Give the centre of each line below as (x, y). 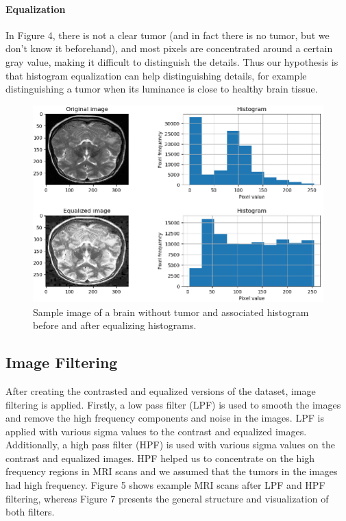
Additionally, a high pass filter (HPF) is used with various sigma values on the (170, 445)
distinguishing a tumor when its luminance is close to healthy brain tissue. (162, 89)
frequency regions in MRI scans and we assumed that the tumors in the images (172, 471)
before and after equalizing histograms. (115, 325)
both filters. (30, 512)
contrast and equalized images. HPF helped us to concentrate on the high (160, 458)
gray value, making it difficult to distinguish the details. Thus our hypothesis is (172, 61)
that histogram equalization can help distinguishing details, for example (156, 75)
